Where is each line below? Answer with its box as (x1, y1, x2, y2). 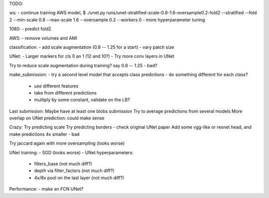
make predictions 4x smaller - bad (9, 131, 80, 137)
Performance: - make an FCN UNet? (9, 186, 84, 192)
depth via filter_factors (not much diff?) (34, 168, 115, 174)
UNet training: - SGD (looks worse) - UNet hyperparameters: (9, 149, 134, 155)
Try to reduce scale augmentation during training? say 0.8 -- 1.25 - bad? (9, 62, 157, 68)
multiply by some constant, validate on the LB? (34, 97, 130, 103)
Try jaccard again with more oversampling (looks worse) (9, 140, 125, 146)
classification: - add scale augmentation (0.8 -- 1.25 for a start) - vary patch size (9, 44, 174, 50)
